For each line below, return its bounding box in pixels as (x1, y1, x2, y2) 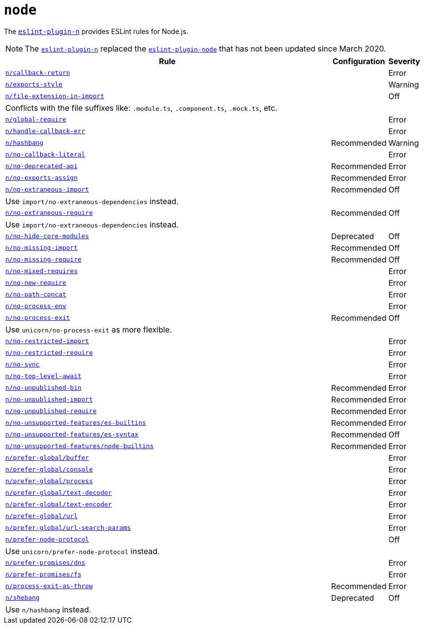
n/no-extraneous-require (5, 209, 93, 217)
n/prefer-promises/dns (5, 559, 85, 567)
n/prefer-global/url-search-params (5, 524, 131, 532)
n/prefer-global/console (5, 466, 93, 473)
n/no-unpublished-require (5, 407, 97, 415)
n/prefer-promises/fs (5, 571, 82, 578)
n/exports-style (5, 81, 63, 88)
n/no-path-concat (5, 291, 67, 298)
